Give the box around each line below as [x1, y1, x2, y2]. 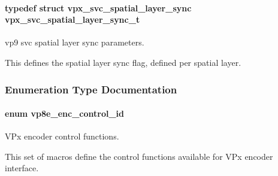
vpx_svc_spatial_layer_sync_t [5, 13, 140, 26]
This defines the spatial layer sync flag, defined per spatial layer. [5, 56, 241, 68]
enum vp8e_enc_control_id [5, 107, 124, 120]
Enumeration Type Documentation [5, 81, 177, 96]
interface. [5, 162, 39, 174]
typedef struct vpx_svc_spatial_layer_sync [5, 1, 192, 14]
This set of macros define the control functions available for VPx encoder [5, 150, 273, 162]
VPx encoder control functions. [5, 130, 119, 142]
